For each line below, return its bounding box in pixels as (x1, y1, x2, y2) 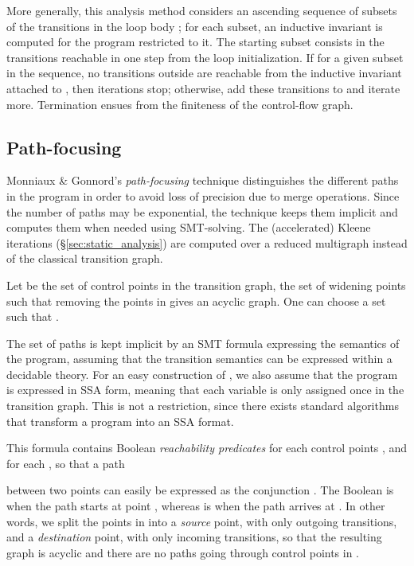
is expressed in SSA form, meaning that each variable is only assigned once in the (6, 381, 404, 398)
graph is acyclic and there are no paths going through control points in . (6, 544, 360, 560)
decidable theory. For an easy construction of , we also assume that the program (6, 365, 398, 382)
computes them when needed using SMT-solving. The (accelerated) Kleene (6, 219, 371, 236)
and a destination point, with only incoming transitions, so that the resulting (6, 529, 382, 545)
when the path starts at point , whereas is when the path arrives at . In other (6, 498, 385, 514)
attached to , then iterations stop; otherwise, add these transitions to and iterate (6, 80, 400, 96)
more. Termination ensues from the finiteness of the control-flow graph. (6, 96, 353, 112)
